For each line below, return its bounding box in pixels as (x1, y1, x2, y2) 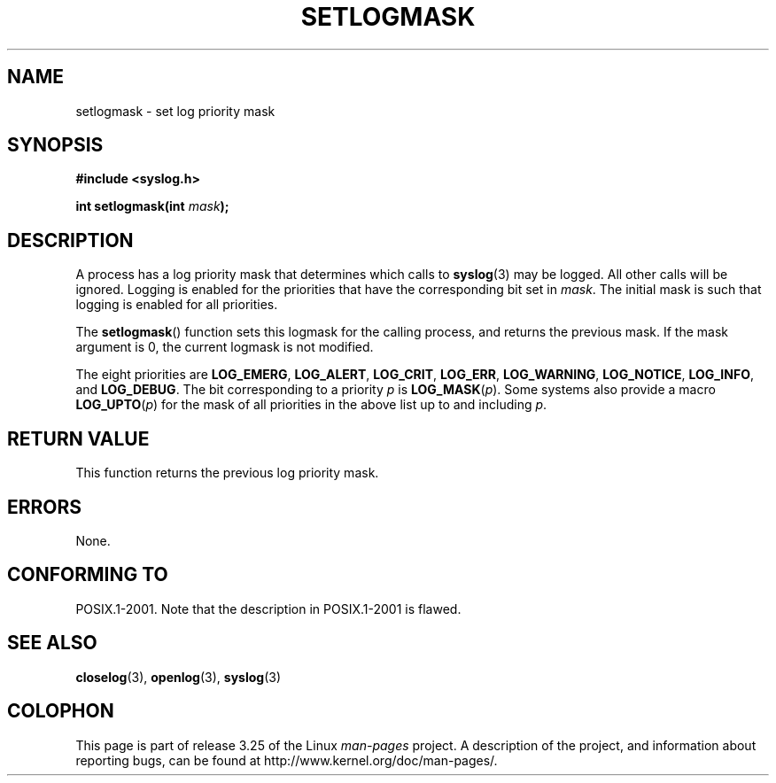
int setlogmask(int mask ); (75, 198, 229, 214)
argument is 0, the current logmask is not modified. (75, 339, 374, 355)
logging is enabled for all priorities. (75, 297, 278, 313)
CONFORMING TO (7, 563, 168, 586)
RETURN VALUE (7, 427, 150, 450)
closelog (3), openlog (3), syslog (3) (75, 669, 282, 685)
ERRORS (7, 495, 82, 518)
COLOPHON (7, 700, 114, 723)
